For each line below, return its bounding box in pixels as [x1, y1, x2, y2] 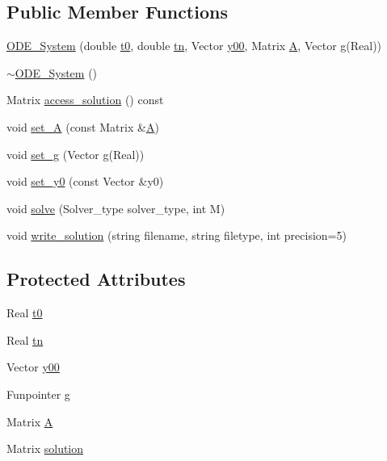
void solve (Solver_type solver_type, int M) [6, 199, 225, 216]
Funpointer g [6, 385, 70, 402]
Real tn [6, 331, 44, 348]
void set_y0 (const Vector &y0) [6, 173, 164, 190]
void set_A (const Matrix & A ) [6, 118, 159, 135]
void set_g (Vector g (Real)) [6, 145, 145, 162]
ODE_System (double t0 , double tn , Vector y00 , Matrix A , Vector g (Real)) [6, 37, 382, 54]
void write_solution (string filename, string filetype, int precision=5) [6, 227, 347, 244]
